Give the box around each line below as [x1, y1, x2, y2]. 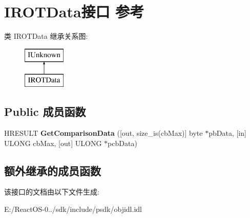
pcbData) [108, 137, 137, 148]
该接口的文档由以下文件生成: [4, 186, 99, 197]
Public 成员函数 [4, 104, 86, 119]
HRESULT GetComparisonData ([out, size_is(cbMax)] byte [4, 128, 203, 138]
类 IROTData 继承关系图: [4, 31, 88, 41]
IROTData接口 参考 [4, 1, 144, 22]
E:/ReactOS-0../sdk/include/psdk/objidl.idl [4, 204, 142, 214]
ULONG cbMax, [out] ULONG [4, 137, 102, 148]
